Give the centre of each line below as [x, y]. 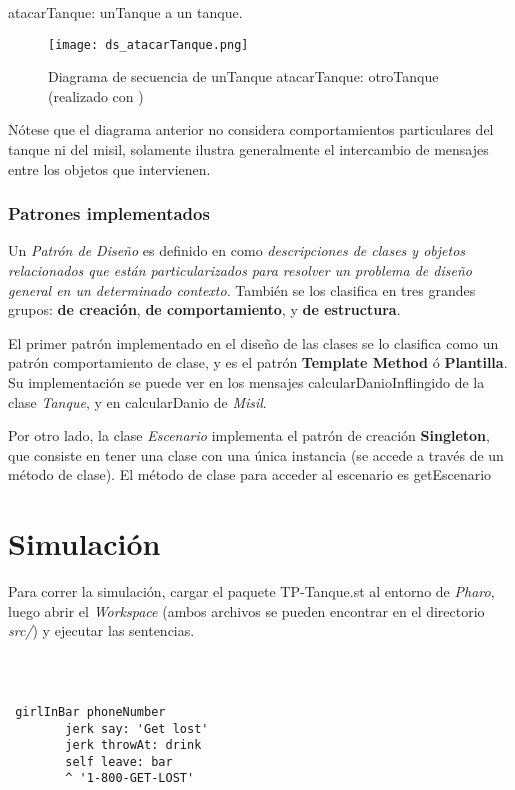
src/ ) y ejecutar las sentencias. [101, 630]
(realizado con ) [96, 95]
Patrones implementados [109, 213]
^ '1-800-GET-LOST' [130, 778]
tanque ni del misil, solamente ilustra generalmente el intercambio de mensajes [248, 149]
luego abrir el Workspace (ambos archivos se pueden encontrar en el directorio [246, 610]
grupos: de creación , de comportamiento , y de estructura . [204, 309]
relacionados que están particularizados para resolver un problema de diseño [240, 270]
